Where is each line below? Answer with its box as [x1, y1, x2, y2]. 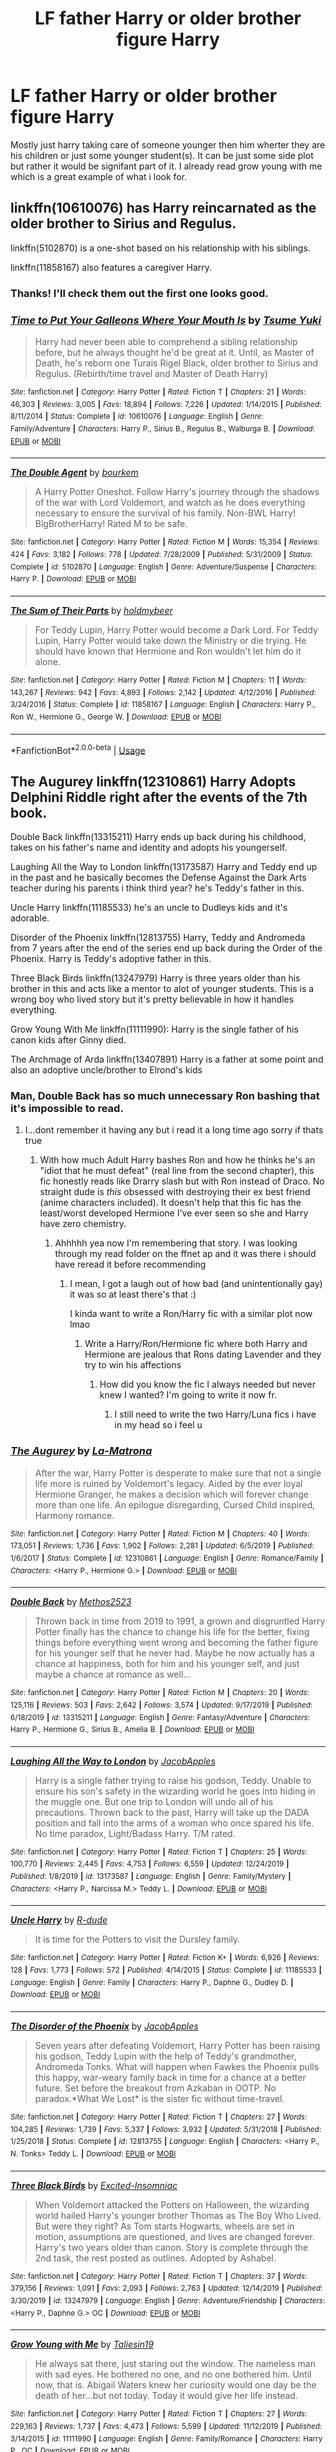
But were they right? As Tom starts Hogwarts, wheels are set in [34, 2220, 295, 2232]
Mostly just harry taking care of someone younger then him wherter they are [10, 138, 326, 151]
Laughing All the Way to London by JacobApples [10, 1755, 216, 1767]
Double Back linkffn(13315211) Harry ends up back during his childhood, [10, 830, 307, 842]
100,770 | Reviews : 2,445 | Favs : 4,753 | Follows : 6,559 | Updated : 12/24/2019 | [10, 1859, 290, 1869]
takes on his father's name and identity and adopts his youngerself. [10, 841, 288, 853]
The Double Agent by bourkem [10, 467, 139, 479]
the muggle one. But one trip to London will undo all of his [34, 1795, 274, 1807]
